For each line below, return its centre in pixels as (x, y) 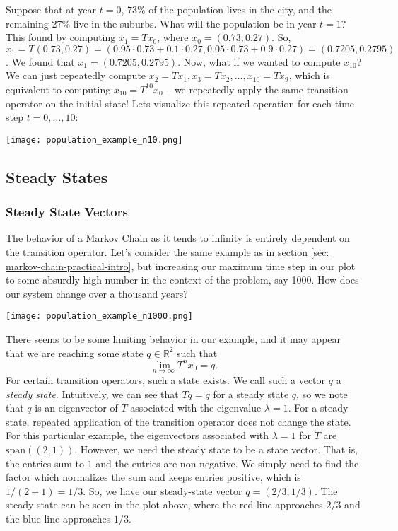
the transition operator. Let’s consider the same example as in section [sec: (168, 252)
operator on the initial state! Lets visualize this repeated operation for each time (180, 103)
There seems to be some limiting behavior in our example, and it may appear (174, 339)
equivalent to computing (58, 89)
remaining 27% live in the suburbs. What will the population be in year (161, 23)
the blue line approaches (58, 518)
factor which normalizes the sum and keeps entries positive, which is (153, 477)
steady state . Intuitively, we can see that (92, 393)
